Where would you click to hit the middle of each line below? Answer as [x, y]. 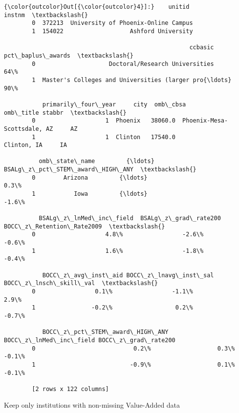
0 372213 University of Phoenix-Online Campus [112, 23]
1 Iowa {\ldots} [90, 194]
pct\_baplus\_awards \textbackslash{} [69, 55]
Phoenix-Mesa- [205, 121]
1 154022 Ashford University [112, 31]
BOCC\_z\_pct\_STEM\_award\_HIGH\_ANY [105, 332]
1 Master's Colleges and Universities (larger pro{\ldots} [132, 80]
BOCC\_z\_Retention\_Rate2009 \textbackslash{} [85, 226]
